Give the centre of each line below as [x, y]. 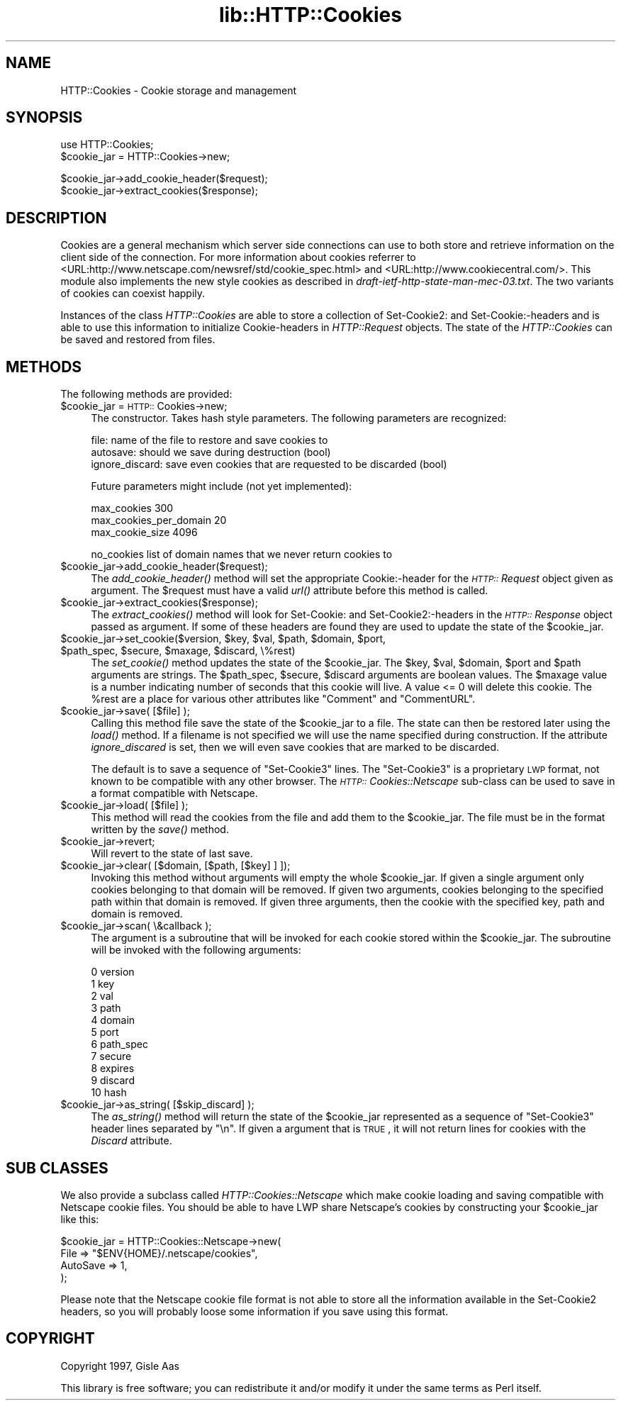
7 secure [111, 1056]
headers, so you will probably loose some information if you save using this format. [254, 1311]
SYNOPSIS [44, 118]
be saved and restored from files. [138, 340]
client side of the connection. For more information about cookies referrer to [238, 257]
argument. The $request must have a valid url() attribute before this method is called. [290, 591]
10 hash [109, 1093]
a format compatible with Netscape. [174, 793]
